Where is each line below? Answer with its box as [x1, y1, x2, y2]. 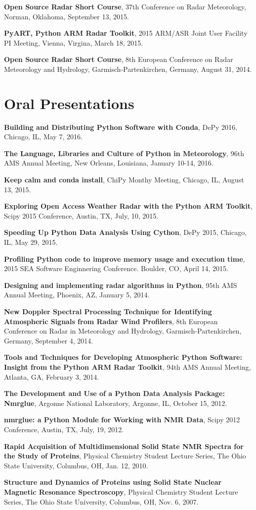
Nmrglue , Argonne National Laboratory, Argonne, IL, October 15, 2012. [4, 397, 227, 408]
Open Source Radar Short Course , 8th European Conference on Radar [4, 54, 233, 64]
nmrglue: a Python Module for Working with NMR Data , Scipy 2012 [4, 414, 240, 425]
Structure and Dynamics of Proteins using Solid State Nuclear [4, 477, 222, 487]
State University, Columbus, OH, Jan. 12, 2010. [4, 460, 148, 470]
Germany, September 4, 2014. [4, 335, 93, 345]
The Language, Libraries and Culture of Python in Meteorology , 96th [4, 148, 244, 158]
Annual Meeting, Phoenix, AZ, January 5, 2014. [4, 289, 150, 300]
